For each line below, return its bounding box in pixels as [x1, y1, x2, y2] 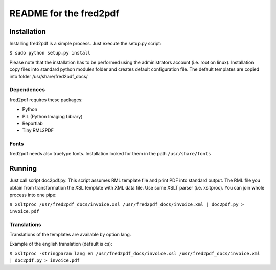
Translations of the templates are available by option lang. [9, 232, 131, 238]
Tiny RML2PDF [22, 127, 54, 133]
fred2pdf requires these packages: [9, 97, 83, 103]
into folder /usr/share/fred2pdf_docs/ [9, 73, 88, 79]
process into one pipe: [9, 192, 57, 198]
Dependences [9, 86, 45, 93]
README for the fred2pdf [9, 8, 120, 19]
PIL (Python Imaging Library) [22, 113, 83, 119]
